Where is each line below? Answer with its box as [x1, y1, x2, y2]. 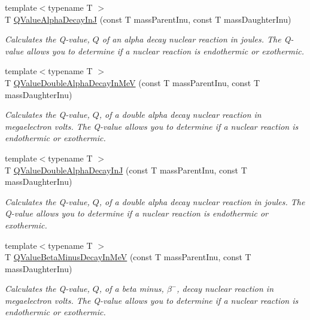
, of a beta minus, [99, 282, 164, 295]
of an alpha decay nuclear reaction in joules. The [102, 33, 281, 45]
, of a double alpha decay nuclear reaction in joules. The [99, 195, 305, 208]
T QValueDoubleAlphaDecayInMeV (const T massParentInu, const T [5, 76, 260, 89]
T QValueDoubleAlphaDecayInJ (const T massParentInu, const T [5, 163, 247, 176]
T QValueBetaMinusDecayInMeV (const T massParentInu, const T [5, 251, 251, 263]
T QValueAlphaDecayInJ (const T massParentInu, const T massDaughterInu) [5, 13, 291, 25]
